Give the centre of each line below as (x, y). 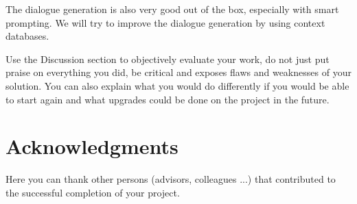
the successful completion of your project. (93, 192)
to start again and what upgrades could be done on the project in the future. (168, 99)
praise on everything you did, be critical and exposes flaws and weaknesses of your (178, 72)
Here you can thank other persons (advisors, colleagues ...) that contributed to (171, 179)
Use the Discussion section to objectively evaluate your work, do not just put (168, 59)
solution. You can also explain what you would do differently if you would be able (177, 85)
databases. (27, 36)
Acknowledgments (92, 146)
